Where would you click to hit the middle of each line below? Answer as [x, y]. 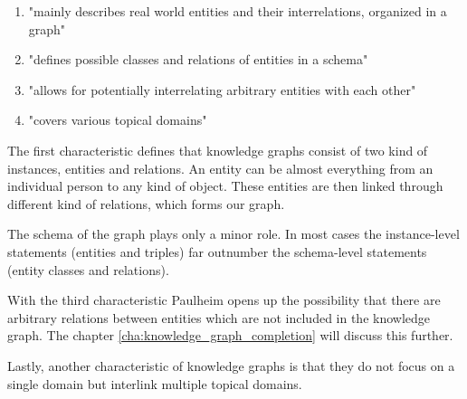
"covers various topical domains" [118, 120]
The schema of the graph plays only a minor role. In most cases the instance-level [233, 234]
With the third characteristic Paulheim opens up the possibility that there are [224, 300]
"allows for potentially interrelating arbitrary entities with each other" [222, 89]
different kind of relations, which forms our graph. [146, 203]
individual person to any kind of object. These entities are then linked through [225, 186]
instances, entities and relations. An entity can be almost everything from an [220, 168]
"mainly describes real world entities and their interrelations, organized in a [238, 11]
